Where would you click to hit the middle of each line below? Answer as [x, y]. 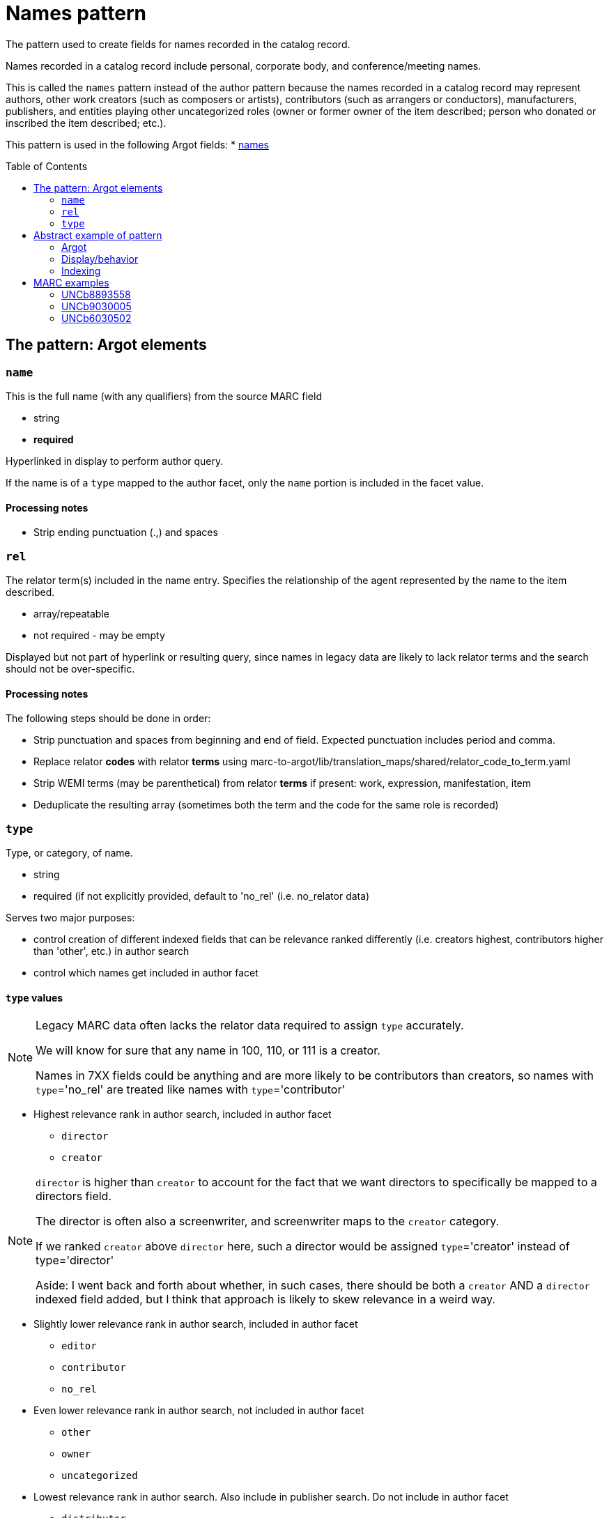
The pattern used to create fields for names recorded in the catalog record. [178, 44]
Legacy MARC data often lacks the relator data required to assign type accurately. [250, 1026]
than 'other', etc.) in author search [111, 951]
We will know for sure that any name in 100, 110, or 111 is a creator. [208, 1051]
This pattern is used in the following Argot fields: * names [137, 144]
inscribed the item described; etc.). [86, 123]
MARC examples [71, 282]
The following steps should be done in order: [108, 719]
